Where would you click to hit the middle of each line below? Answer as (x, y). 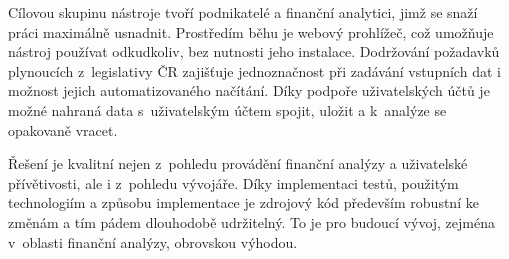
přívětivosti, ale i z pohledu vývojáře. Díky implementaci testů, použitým (233, 182)
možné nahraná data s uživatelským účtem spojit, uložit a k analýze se (227, 109)
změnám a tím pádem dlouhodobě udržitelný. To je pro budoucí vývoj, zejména (252, 221)
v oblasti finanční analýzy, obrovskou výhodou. (153, 241)
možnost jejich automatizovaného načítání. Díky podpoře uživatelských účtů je (249, 90)
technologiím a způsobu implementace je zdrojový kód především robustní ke (243, 202)
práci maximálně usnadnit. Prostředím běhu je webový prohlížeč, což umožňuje (251, 31)
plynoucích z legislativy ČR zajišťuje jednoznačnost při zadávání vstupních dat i (254, 70)
